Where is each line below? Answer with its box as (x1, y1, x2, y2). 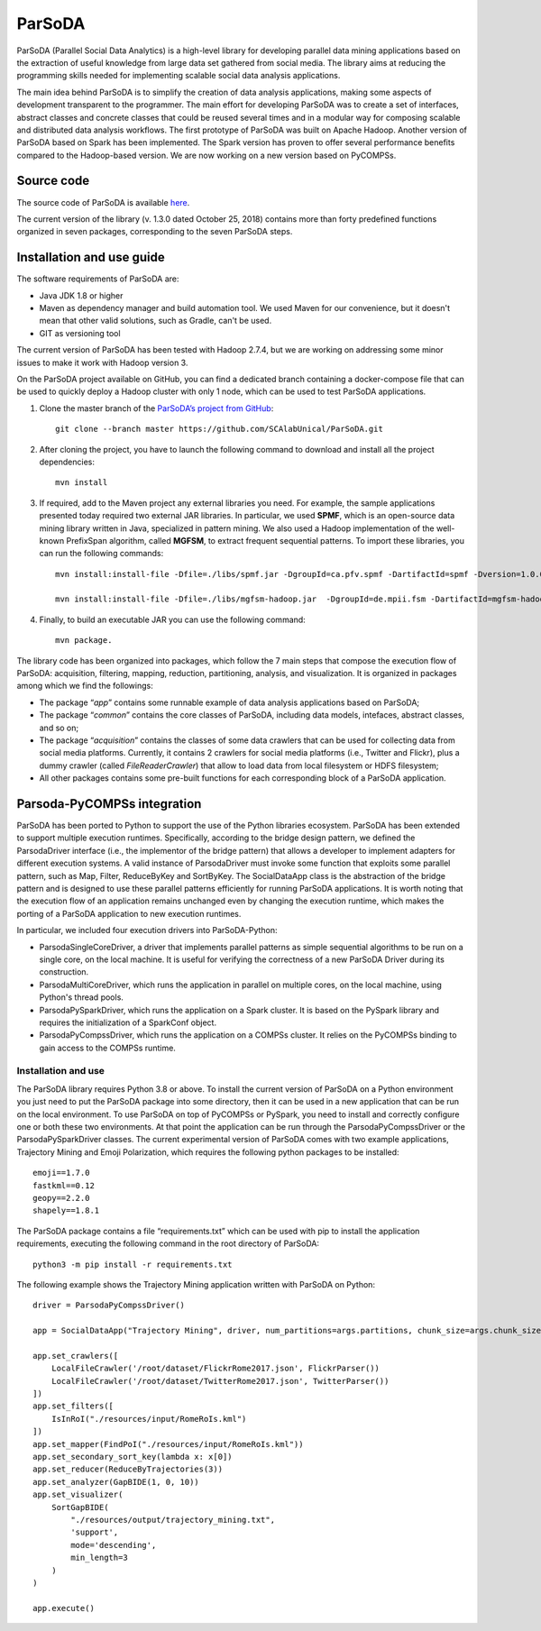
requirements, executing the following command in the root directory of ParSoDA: (16, 1238, 320, 1249)
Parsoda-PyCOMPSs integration (16, 796, 202, 811)
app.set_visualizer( (32, 1489, 124, 1500)
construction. (39, 967, 89, 977)
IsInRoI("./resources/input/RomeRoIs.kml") (50, 1414, 247, 1424)
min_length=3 (70, 1553, 128, 1563)
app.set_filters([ (32, 1401, 115, 1411)
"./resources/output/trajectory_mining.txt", (70, 1515, 275, 1525)
